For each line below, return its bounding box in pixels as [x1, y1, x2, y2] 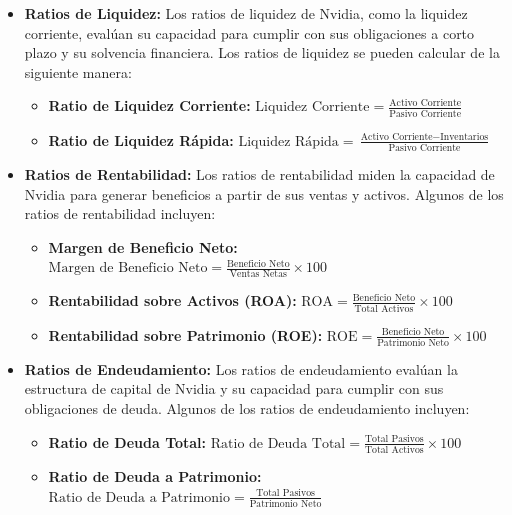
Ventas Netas [229, 269, 287, 280]
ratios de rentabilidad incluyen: [24, 203, 216, 224]
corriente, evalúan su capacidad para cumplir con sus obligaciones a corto [24, 22, 475, 43]
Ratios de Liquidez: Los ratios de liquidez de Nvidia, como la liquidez [24, 3, 468, 23]
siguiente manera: [24, 61, 132, 82]
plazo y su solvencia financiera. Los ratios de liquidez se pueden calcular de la [24, 42, 500, 63]
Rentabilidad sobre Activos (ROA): [48, 290, 297, 311]
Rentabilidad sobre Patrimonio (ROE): [48, 324, 323, 345]
